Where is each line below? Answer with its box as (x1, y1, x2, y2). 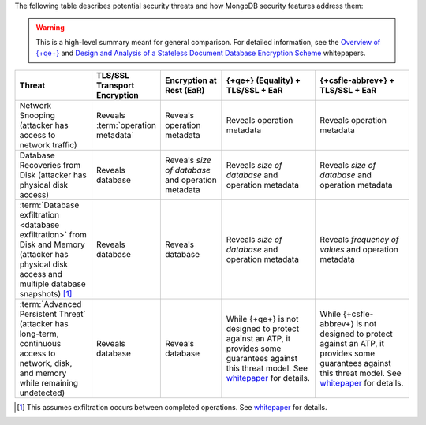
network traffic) (19, 139, 78, 150)
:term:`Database (19, 199, 80, 211)
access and (19, 268, 62, 279)
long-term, (19, 328, 59, 339)
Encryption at (164, 75, 217, 86)
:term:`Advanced (19, 298, 82, 309)
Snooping (19, 110, 55, 121)
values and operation (319, 244, 398, 255)
